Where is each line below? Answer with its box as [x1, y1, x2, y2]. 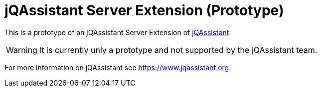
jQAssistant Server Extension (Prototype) [4, 2, 284, 19]
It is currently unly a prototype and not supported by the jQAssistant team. [39, 45, 318, 55]
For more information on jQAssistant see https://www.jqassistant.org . [4, 63, 231, 72]
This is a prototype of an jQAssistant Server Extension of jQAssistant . [4, 28, 231, 37]
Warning [6, 45, 37, 55]
